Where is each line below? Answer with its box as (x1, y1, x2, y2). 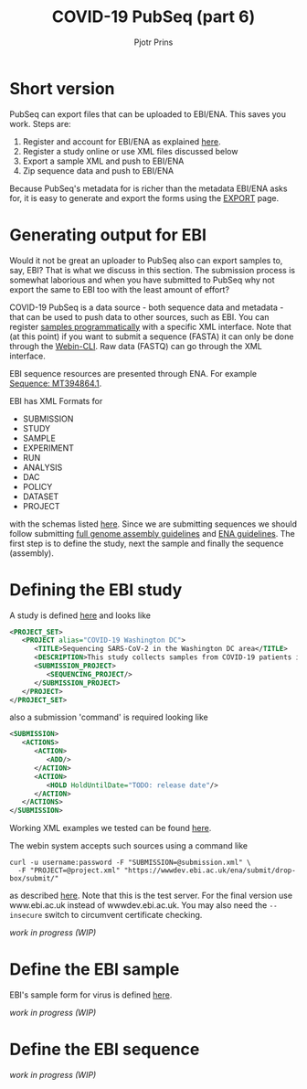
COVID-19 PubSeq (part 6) (51, 6, 256, 27)
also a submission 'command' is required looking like (9, 711, 208, 723)
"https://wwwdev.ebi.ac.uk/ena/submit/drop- (123, 866, 297, 875)
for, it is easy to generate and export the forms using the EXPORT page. (9, 192, 280, 203)
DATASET (22, 491, 59, 502)
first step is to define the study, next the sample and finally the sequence (9, 538, 284, 549)
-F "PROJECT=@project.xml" (17, 866, 121, 875)
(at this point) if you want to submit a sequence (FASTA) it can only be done (9, 331, 294, 342)
